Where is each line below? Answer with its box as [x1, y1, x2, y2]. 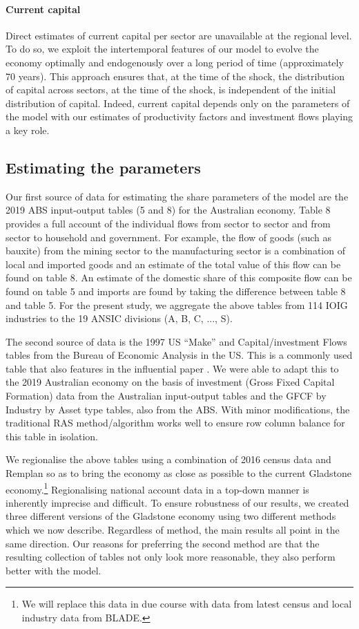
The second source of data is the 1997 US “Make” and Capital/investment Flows [6, 334, 347, 348]
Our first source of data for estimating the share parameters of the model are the [6, 189, 349, 203]
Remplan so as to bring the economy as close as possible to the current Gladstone [6, 466, 352, 480]
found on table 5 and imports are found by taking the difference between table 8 [6, 283, 346, 298]
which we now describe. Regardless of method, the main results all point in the [6, 523, 340, 537]
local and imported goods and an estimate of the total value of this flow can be [6, 256, 341, 271]
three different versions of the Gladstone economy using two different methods [6, 509, 336, 523]
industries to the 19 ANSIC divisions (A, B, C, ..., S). [6, 311, 233, 326]
